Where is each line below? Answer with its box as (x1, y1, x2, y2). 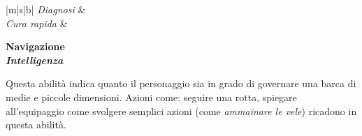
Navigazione (6, 39, 65, 54)
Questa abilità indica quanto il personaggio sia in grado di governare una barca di (6, 76, 356, 91)
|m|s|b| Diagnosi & (6, 2, 86, 16)
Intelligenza (6, 52, 64, 67)
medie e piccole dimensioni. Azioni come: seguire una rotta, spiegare (6, 89, 297, 104)
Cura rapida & (6, 15, 68, 30)
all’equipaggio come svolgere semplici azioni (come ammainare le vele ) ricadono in (6, 103, 357, 118)
